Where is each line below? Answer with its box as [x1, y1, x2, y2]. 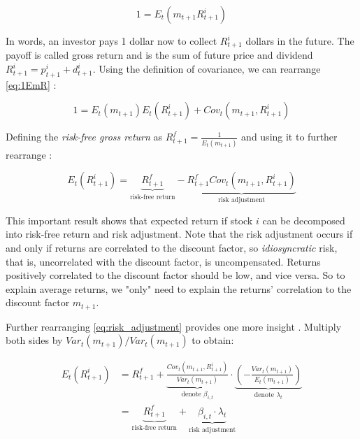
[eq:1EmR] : [6, 77, 57, 92]
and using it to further [241, 129, 338, 144]
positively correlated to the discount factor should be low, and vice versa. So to [6, 268, 345, 282]
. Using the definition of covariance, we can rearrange [92, 62, 321, 76]
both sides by [6, 333, 63, 347]
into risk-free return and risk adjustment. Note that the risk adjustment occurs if [6, 226, 353, 241]
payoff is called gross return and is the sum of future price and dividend [6, 48, 313, 62]
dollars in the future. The [245, 34, 354, 48]
